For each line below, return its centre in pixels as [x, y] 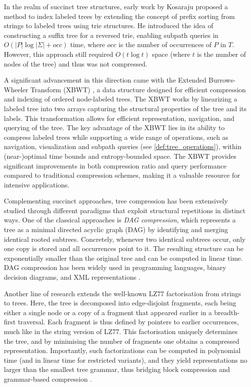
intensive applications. [37, 184]
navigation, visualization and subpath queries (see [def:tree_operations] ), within [123, 146]
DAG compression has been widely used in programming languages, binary [115, 267]
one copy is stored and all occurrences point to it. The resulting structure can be [124, 248]
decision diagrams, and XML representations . [72, 277]
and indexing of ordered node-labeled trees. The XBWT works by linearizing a [121, 99]
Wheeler [16, 89]
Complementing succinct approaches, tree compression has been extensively [116, 201]
